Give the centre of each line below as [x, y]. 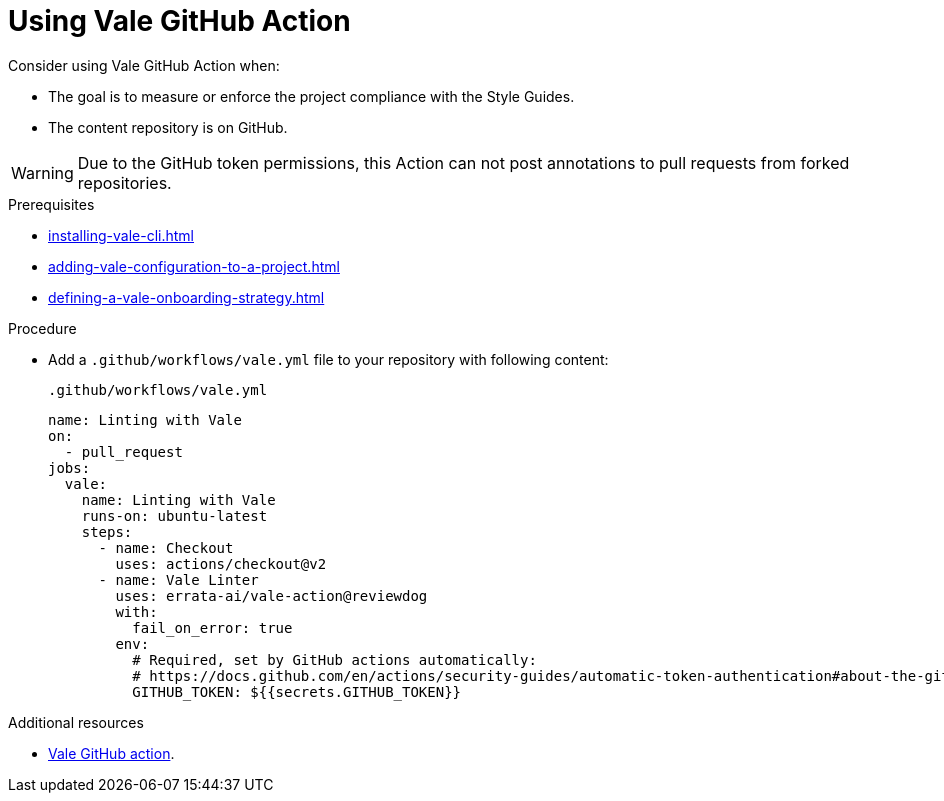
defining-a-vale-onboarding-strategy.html [186, 297]
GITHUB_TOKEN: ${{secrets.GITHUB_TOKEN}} [297, 691]
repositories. [124, 182]
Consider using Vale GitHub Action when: [144, 65]
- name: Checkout [166, 547]
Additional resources [76, 722]
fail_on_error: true [212, 627]
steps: [107, 531]
